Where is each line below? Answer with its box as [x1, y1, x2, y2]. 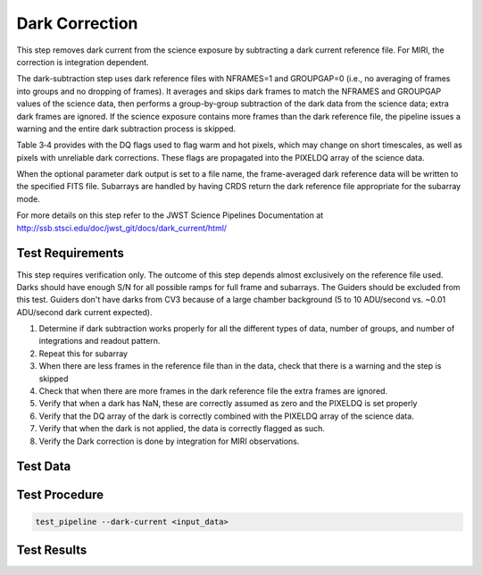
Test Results [16, 543, 87, 558]
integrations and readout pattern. [38, 336, 161, 346]
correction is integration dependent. [16, 56, 149, 67]
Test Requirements [16, 246, 124, 261]
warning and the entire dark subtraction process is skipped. [16, 123, 237, 134]
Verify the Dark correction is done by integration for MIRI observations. [38, 436, 300, 446]
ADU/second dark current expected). [16, 306, 153, 317]
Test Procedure [16, 487, 104, 503]
